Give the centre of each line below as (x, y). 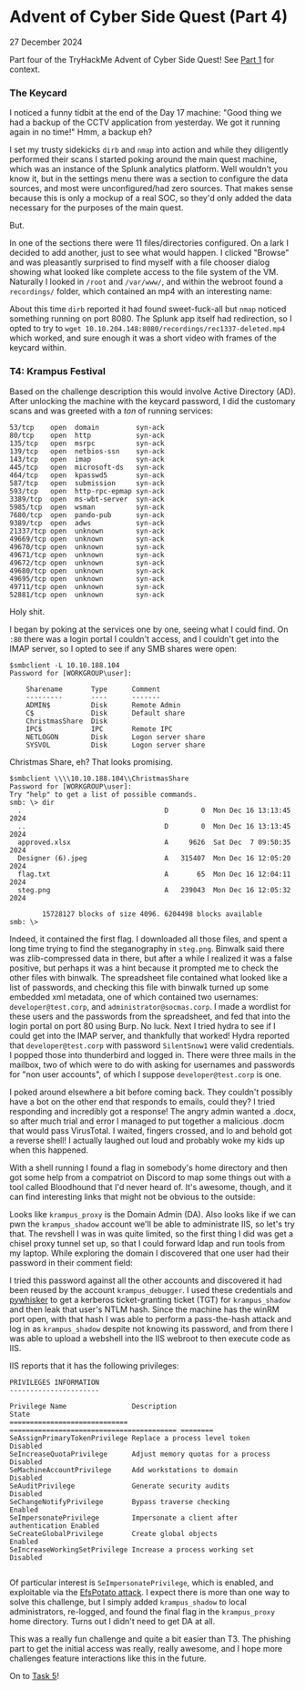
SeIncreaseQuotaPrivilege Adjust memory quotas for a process (140, 1454)
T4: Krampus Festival (58, 372)
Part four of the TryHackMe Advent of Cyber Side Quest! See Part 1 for (142, 59)
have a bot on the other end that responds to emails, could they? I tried (142, 1101)
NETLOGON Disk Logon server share (116, 737)
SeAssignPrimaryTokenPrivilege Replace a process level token (130, 1438)
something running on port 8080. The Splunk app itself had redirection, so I (151, 319)
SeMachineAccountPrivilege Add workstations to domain (124, 1470)
